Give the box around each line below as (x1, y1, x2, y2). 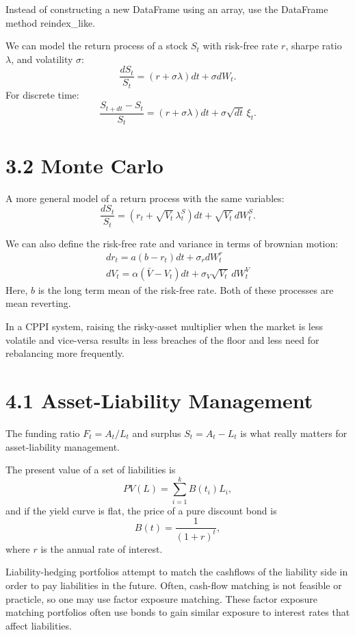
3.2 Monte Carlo (5, 151, 163, 179)
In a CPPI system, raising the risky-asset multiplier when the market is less (5, 319, 323, 333)
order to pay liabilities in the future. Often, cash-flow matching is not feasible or (5, 578, 342, 592)
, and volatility (11, 51, 73, 66)
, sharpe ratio (285, 38, 342, 53)
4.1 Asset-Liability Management (5, 386, 313, 414)
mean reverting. (5, 296, 71, 310)
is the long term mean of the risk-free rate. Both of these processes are (38, 282, 334, 297)
